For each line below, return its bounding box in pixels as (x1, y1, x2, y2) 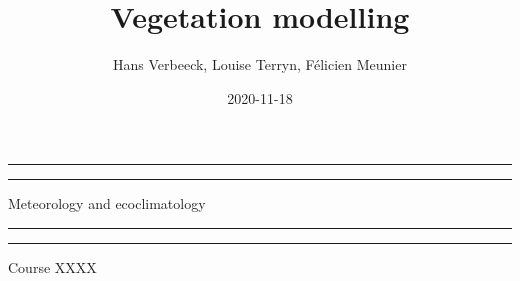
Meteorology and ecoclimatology (8, 193, 206, 214)
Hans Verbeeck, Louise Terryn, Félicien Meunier (113, 54, 407, 75)
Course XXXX (8, 256, 97, 277)
